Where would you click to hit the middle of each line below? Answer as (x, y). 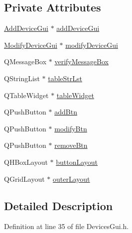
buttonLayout (77, 162)
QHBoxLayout (26, 162)
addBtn (66, 112)
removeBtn (71, 145)
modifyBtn (71, 128)
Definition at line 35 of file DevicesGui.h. (66, 226)
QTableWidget (26, 95)
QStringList (22, 78)
